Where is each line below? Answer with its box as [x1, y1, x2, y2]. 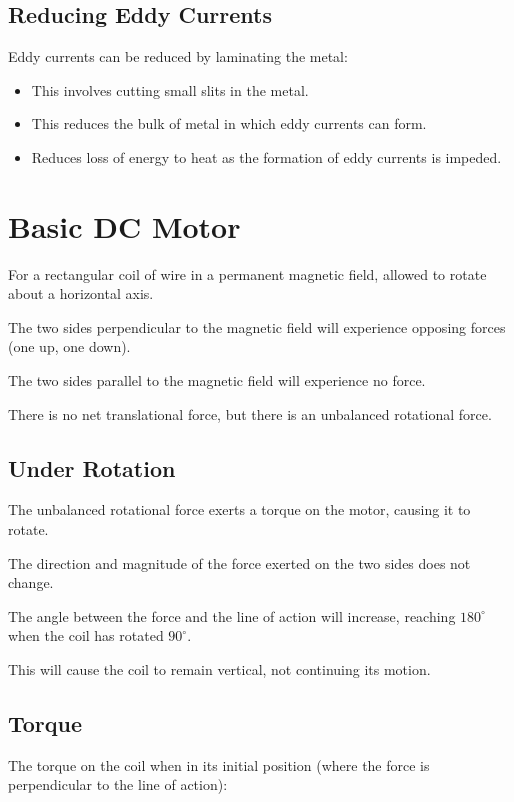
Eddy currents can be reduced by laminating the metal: [8, 46, 348, 67]
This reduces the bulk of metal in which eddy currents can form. [31, 113, 427, 134]
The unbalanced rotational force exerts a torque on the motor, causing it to [8, 499, 471, 520]
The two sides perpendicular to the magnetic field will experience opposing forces [8, 316, 506, 337]
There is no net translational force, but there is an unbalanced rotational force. [8, 403, 492, 424]
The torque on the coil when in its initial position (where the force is [8, 754, 430, 775]
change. [8, 572, 54, 593]
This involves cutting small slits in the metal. [31, 79, 309, 100]
